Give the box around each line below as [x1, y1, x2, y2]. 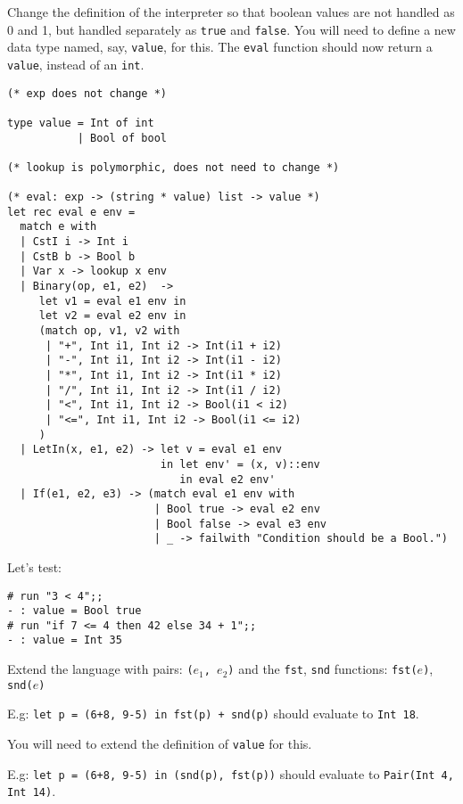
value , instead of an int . [7, 54, 145, 73]
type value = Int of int [7, 116, 154, 129]
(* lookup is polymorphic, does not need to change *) [7, 160, 340, 174]
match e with [20, 220, 97, 234]
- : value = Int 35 [7, 634, 122, 647]
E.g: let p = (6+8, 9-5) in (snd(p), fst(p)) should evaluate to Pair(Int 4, [7, 764, 454, 783]
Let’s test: [7, 557, 62, 576]
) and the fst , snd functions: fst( [227, 660, 418, 678]
